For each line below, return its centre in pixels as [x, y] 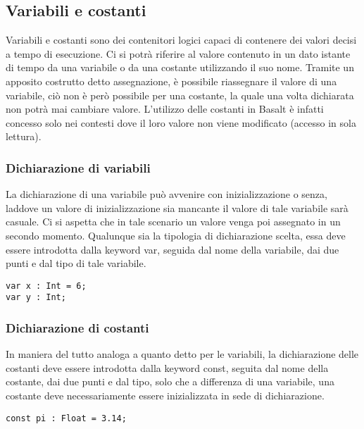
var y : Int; [36, 298]
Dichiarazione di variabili [78, 167]
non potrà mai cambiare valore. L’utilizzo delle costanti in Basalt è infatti [165, 109]
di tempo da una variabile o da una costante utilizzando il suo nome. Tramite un [180, 67]
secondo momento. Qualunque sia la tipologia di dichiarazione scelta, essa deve [176, 235]
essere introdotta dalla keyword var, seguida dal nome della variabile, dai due [172, 249]
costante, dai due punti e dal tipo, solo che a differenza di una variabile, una [170, 381]
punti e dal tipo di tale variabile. [76, 263]
